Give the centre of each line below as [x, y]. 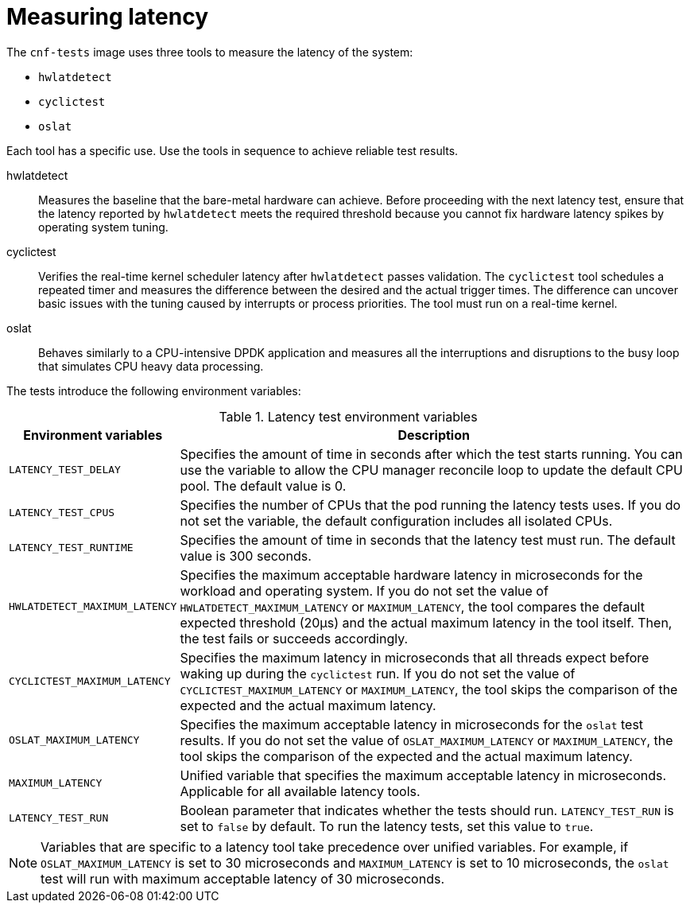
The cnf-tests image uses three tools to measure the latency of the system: [210, 52]
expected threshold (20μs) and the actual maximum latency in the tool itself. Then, [426, 622]
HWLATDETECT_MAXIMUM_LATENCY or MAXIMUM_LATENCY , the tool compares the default [412, 606]
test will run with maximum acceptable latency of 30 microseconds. [242, 878]
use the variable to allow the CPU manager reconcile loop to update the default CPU [431, 470]
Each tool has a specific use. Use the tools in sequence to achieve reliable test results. [233, 150]
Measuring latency [108, 17]
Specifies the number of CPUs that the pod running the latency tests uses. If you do [430, 505]
